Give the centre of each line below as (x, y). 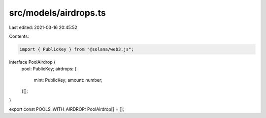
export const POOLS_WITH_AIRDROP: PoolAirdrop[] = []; (66, 109)
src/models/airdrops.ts (57, 13)
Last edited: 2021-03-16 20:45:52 (43, 27)
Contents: (19, 36)
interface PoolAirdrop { (33, 62)
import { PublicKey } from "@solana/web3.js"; (77, 49)
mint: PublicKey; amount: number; (68, 80)
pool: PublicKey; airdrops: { (49, 69)
